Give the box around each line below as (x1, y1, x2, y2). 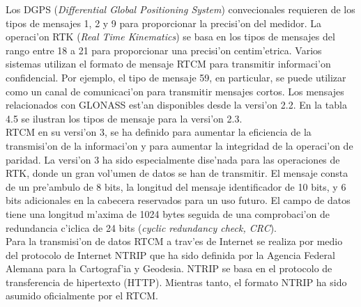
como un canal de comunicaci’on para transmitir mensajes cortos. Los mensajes (6, 84, 344, 98)
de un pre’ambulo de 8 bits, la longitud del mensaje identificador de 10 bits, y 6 (6, 179, 346, 194)
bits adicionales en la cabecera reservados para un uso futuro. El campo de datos (6, 193, 351, 207)
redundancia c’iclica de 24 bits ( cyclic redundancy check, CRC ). (6, 220, 277, 235)
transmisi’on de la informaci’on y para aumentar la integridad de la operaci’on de (6, 138, 353, 152)
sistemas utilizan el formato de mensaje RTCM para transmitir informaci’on (6, 56, 331, 71)
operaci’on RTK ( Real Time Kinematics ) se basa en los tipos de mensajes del (6, 29, 335, 44)
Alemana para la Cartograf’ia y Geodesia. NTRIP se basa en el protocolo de (6, 261, 332, 276)
